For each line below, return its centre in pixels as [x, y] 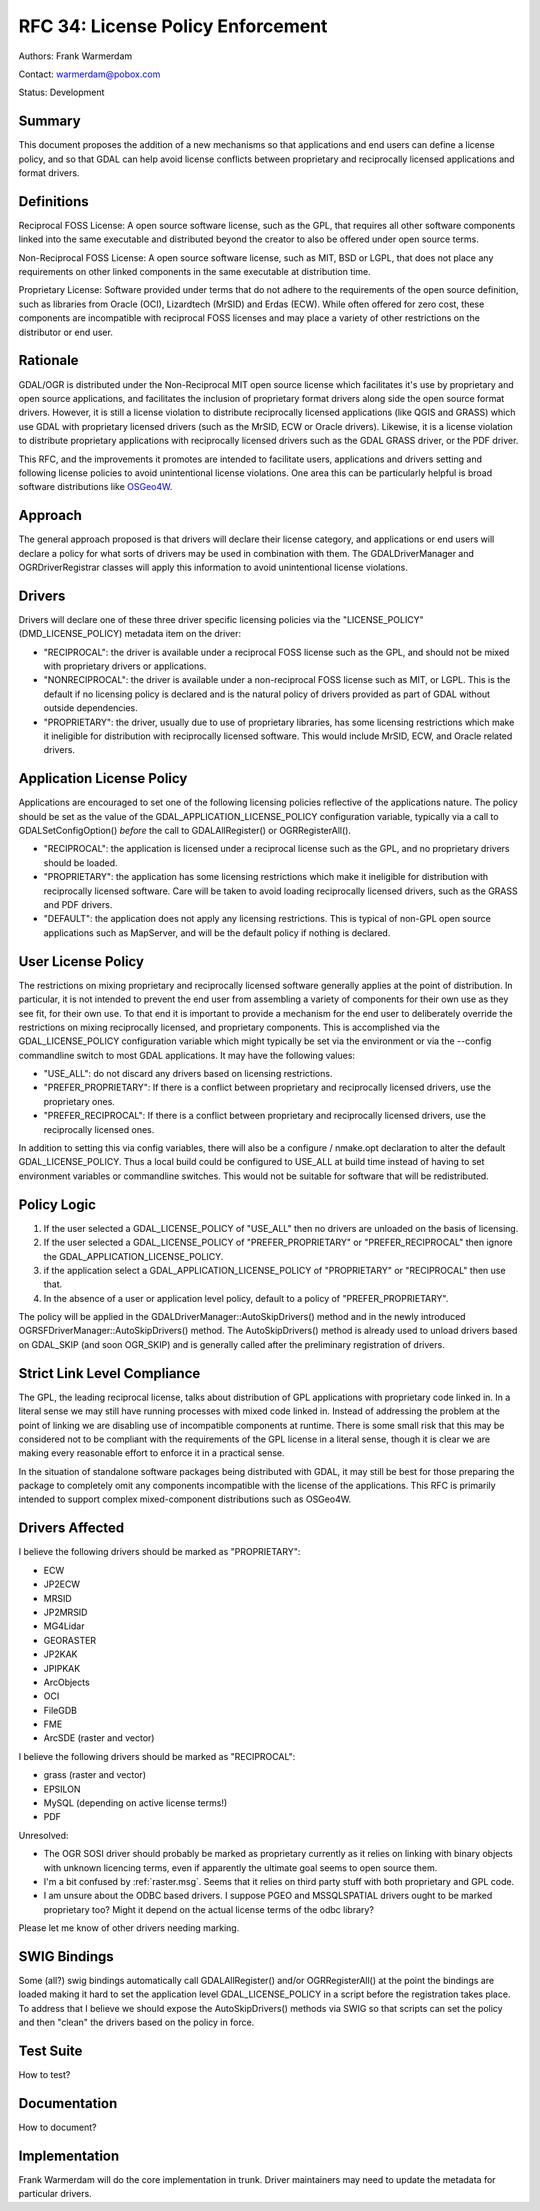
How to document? [57, 2127]
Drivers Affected [71, 1528]
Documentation [68, 2103]
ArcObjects [66, 1682]
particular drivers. [55, 2194]
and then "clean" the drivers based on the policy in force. [136, 2022]
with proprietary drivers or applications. [125, 666]
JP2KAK [60, 1654]
